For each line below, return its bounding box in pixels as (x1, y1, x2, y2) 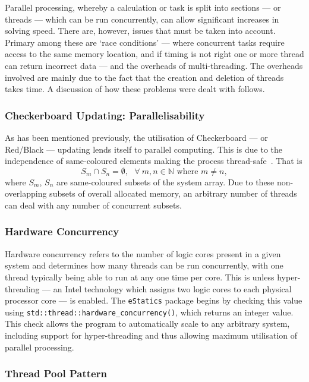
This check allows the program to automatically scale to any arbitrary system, (5, 317, 290, 330)
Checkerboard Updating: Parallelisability (5, 108, 205, 122)
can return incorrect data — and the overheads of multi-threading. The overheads (5, 59, 303, 71)
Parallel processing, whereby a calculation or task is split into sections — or (5, 1, 281, 13)
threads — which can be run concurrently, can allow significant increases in (5, 12, 279, 25)
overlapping (5, 187, 47, 200)
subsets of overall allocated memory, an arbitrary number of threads (49, 187, 297, 200)
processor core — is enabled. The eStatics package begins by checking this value (5, 294, 302, 307)
